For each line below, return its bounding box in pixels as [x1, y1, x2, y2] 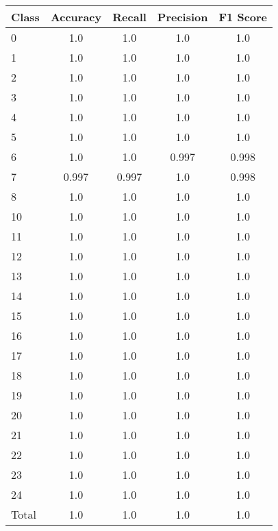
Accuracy [50, 9, 102, 25]
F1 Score [218, 9, 268, 25]
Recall [112, 9, 147, 25]
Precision [157, 9, 208, 25]
